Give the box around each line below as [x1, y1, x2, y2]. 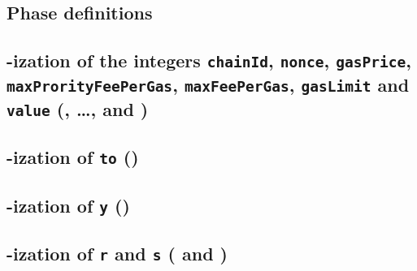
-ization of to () [7, 144, 139, 170]
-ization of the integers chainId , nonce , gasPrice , [7, 48, 411, 73]
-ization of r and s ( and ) [7, 241, 228, 266]
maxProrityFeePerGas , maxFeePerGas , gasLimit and [7, 72, 410, 97]
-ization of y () [7, 192, 130, 217]
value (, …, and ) [7, 97, 149, 122]
